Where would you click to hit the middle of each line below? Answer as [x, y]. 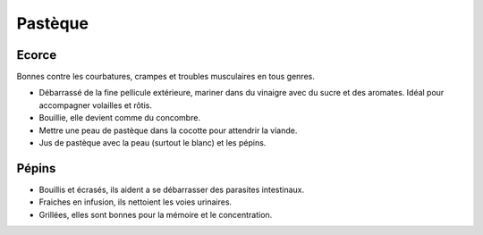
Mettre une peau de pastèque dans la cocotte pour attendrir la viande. [168, 130]
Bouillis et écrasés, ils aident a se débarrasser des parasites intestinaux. [172, 189]
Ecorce [37, 55]
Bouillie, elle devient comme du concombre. [120, 118]
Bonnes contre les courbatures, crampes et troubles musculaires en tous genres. [165, 77]
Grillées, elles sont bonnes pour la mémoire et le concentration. [156, 214]
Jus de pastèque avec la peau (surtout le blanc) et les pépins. [153, 143]
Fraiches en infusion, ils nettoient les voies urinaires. [136, 202]
